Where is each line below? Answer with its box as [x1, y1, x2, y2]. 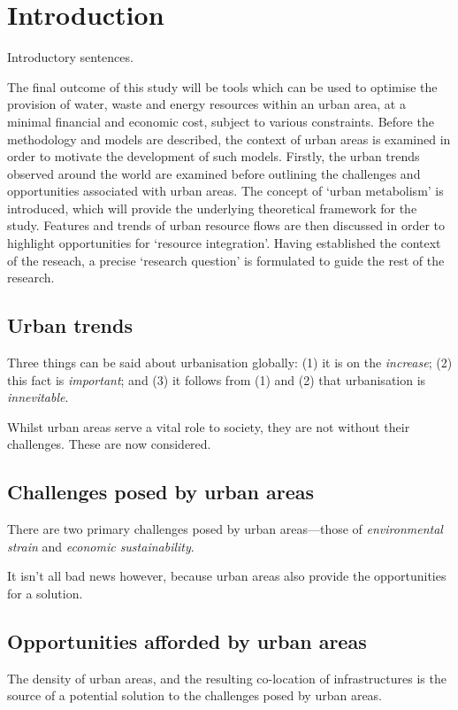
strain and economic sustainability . [7, 536, 195, 555]
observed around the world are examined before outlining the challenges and [7, 164, 421, 182]
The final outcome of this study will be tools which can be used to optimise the [7, 77, 438, 96]
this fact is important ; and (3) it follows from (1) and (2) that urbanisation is [7, 370, 426, 389]
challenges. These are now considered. [7, 435, 211, 453]
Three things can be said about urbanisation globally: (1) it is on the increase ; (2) [7, 353, 453, 372]
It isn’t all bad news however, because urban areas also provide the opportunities [7, 567, 447, 585]
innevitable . [7, 388, 69, 406]
